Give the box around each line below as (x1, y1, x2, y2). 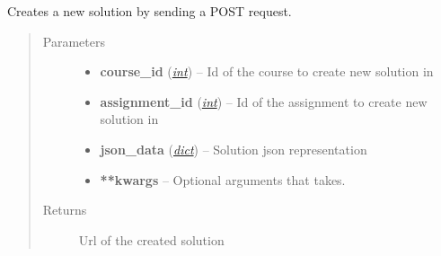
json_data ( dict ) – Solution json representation (100, 139, 367, 158)
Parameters (42, 31, 105, 50)
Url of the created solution (78, 230, 225, 249)
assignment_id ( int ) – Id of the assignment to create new (100, 92, 428, 110)
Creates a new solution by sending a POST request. (7, 2, 292, 20)
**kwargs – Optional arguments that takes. (100, 170, 346, 189)
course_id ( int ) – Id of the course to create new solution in (100, 62, 434, 81)
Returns (42, 200, 87, 219)
